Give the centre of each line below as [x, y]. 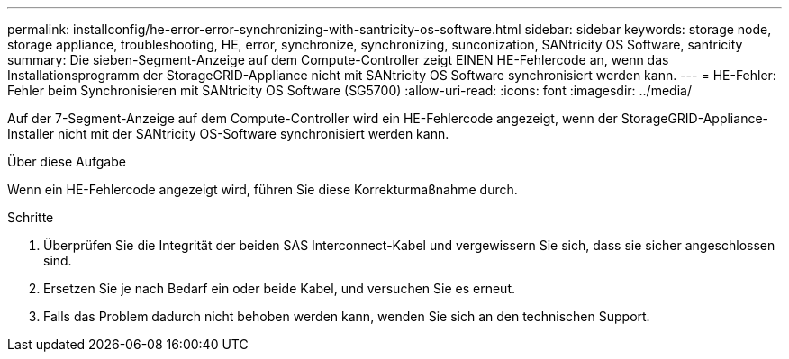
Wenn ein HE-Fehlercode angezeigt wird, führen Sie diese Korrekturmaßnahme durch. [263, 189]
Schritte [31, 217]
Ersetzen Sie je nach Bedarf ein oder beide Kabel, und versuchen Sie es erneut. [279, 288]
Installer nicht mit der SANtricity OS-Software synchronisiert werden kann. [228, 134]
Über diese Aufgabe [67, 162]
